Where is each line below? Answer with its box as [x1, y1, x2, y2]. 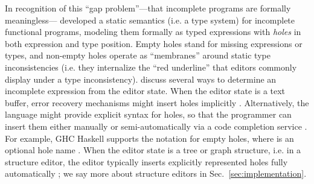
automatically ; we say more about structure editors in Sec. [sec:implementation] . [5, 167, 307, 180]
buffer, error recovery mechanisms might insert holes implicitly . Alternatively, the [5, 96, 309, 109]
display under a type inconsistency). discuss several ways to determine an [5, 72, 277, 85]
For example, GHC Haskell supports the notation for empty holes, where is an [5, 132, 294, 144]
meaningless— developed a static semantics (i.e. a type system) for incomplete [5, 13, 295, 26]
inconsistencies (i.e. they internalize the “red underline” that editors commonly [5, 60, 297, 73]
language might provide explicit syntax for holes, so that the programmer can [5, 108, 292, 121]
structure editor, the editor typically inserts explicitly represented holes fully [5, 155, 288, 168]
